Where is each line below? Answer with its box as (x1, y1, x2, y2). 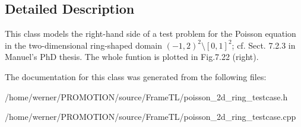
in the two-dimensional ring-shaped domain (5, 39, 163, 51)
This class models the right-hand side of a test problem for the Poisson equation (5, 27, 296, 40)
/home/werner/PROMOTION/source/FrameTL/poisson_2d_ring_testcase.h (5, 90, 288, 103)
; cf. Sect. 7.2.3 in (232, 39, 296, 51)
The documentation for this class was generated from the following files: (5, 70, 267, 82)
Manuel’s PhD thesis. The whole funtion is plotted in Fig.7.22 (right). (5, 50, 259, 63)
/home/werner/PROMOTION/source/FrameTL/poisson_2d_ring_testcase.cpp (5, 110, 296, 123)
